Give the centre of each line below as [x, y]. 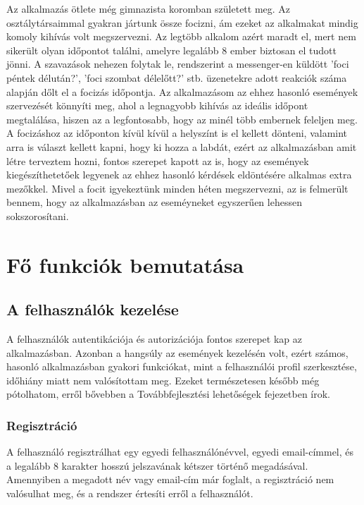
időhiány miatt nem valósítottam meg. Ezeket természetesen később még [163, 380]
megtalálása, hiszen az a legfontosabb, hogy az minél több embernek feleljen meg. [182, 119]
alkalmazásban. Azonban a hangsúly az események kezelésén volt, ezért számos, [177, 352]
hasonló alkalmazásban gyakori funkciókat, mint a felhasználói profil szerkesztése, [182, 366]
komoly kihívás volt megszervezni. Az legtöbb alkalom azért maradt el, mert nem [181, 36]
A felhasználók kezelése [93, 309]
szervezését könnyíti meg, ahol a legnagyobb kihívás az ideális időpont [157, 105]
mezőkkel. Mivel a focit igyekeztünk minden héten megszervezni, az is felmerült [177, 188]
